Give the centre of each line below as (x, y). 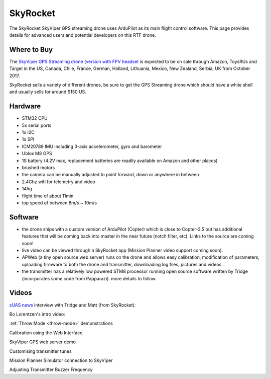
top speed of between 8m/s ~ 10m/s (59, 203)
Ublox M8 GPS (37, 154)
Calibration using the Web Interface (46, 333)
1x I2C (28, 132)
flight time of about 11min (48, 196)
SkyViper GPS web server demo (43, 342)
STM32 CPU (35, 118)
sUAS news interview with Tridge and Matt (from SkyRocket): (73, 305)
